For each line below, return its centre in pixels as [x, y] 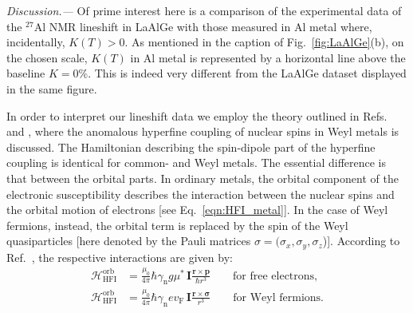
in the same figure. [52, 88]
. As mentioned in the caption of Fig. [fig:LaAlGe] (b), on [264, 42]
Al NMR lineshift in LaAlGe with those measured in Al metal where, [203, 26]
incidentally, [36, 42]
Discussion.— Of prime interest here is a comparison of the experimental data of [204, 10]
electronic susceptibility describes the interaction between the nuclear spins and [201, 194]
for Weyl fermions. [278, 297]
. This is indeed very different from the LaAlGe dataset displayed [247, 73]
